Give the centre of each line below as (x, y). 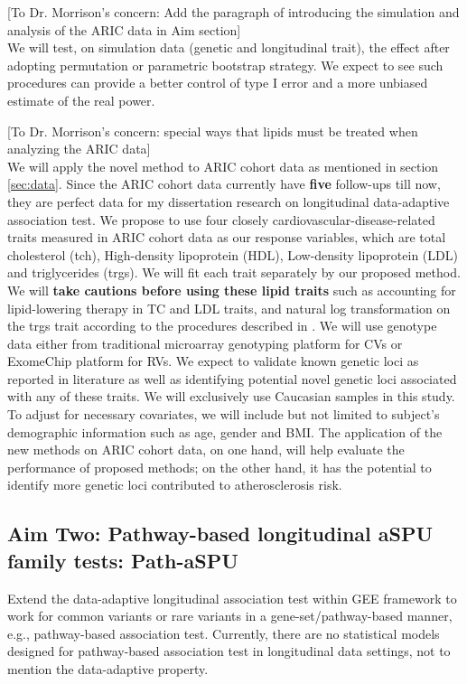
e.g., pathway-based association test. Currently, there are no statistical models (224, 633)
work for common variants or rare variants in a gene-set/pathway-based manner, (230, 616)
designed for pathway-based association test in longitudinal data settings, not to (229, 651)
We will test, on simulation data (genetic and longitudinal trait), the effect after (229, 47)
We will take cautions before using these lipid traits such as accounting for (232, 290)
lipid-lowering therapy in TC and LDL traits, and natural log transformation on (229, 308)
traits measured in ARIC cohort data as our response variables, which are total (227, 237)
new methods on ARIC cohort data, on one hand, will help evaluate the (206, 450)
